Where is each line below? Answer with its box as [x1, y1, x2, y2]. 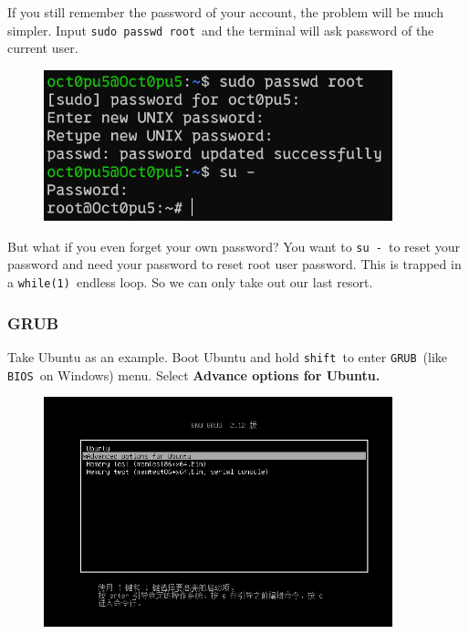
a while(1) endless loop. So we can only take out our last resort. [7, 273, 373, 292]
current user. [7, 38, 78, 57]
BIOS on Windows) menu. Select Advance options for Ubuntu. [7, 365, 380, 384]
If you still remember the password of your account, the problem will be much [7, 3, 443, 21]
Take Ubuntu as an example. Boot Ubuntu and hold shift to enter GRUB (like [7, 347, 448, 366]
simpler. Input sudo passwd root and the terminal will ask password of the [7, 20, 434, 39]
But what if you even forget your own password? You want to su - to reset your [7, 236, 460, 255]
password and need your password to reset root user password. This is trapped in [7, 255, 462, 274]
